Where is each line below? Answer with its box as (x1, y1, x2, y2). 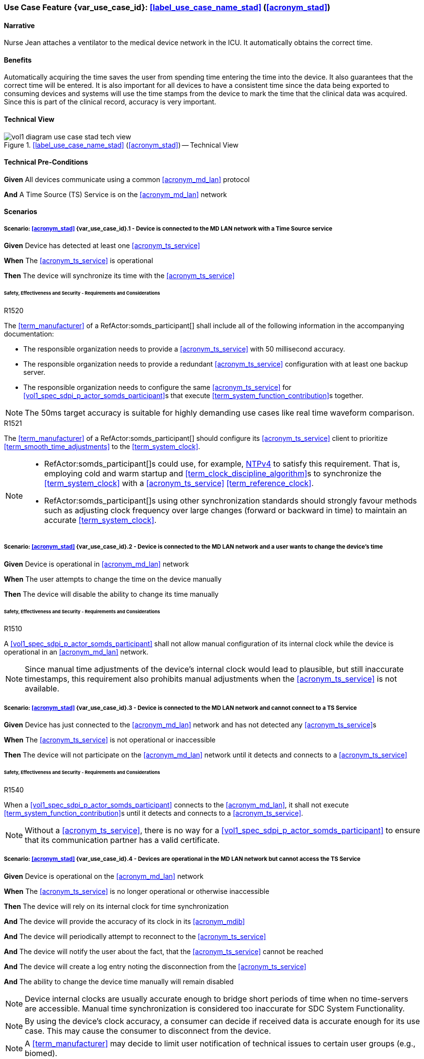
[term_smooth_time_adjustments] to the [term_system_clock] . (4, 442, 201, 451)
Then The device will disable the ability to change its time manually (4, 589, 219, 598)
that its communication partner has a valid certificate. (25, 835, 220, 845)
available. (25, 684, 60, 694)
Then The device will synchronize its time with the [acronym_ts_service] (4, 271, 235, 280)
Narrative (4, 21, 35, 30)
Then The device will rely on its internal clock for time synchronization (4, 902, 229, 910)
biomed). (25, 1048, 57, 1058)
